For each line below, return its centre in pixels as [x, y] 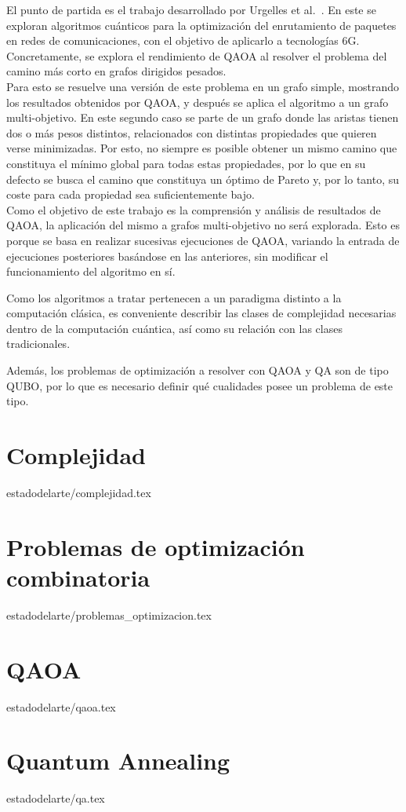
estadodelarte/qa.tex [56, 798]
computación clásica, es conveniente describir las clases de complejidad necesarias [201, 313]
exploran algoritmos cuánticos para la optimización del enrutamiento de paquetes [201, 25]
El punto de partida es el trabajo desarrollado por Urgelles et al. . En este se [191, 9]
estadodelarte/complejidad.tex [79, 492]
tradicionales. [38, 344]
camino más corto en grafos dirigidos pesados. [116, 71]
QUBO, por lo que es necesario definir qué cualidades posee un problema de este [200, 385]
